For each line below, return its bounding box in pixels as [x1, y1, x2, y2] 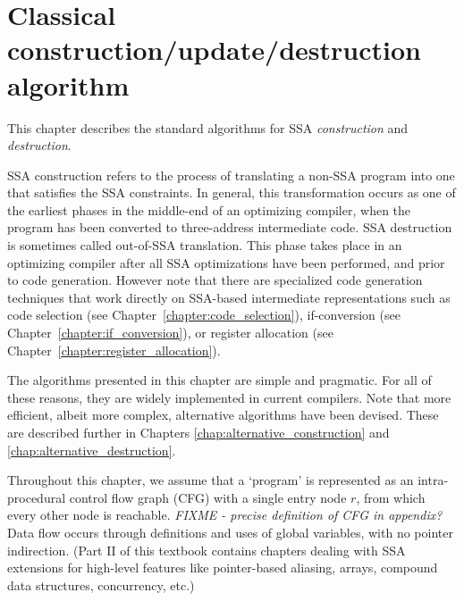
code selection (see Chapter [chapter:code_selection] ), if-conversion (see [7, 305, 401, 324]
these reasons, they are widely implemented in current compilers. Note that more [7, 388, 451, 406]
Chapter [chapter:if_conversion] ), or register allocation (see [7, 323, 333, 342]
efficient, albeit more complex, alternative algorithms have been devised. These [7, 405, 439, 424]
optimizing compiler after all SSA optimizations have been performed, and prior [7, 253, 445, 271]
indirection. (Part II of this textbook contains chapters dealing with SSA [7, 540, 406, 559]
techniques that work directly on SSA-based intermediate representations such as [7, 288, 451, 306]
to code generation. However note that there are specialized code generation [7, 271, 423, 289]
